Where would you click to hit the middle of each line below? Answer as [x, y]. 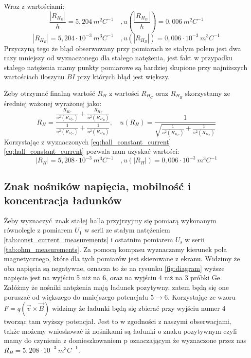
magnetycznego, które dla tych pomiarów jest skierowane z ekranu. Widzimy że [122, 259]
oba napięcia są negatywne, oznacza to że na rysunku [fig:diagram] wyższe [114, 268]
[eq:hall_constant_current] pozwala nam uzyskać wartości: [92, 151]
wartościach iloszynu [34, 77]
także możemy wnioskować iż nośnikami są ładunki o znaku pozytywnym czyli [120, 331]
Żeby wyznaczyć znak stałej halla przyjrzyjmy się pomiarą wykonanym [110, 220]
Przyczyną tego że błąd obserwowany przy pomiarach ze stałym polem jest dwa [123, 48]
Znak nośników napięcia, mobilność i [98, 186]
